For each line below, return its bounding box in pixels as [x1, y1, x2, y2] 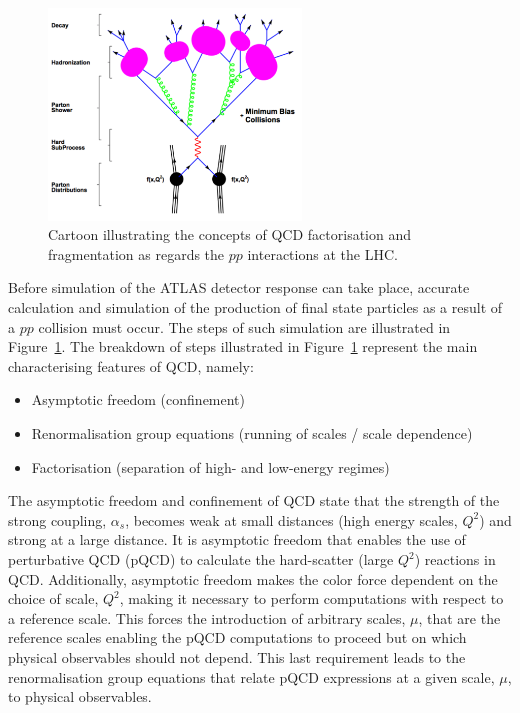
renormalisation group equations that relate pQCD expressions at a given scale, [8, 666, 495, 687]
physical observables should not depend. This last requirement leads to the [8, 646, 466, 667]
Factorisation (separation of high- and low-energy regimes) [31, 456, 390, 477]
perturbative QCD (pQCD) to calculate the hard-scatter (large [8, 549, 394, 570]
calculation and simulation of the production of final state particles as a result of [8, 297, 503, 318]
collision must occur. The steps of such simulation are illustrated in [38, 316, 451, 337]
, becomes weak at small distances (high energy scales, [125, 509, 458, 530]
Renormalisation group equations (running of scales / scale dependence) [31, 423, 473, 444]
